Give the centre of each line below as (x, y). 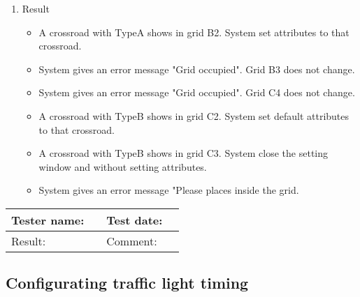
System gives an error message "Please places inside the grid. (169, 190)
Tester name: (48, 220)
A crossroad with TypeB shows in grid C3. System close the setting (183, 153)
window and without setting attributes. (123, 166)
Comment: (132, 241)
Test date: (135, 220)
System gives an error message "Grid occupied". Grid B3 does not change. (197, 69)
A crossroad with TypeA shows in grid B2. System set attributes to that (194, 32)
